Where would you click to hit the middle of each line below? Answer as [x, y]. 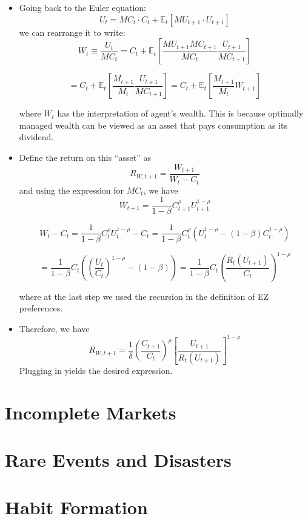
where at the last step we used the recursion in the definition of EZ [144, 296]
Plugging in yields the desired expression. [96, 370]
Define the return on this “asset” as [85, 157]
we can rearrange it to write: [72, 32]
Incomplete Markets [91, 412]
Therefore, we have [54, 328]
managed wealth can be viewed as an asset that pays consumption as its [153, 125]
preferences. [41, 308]
